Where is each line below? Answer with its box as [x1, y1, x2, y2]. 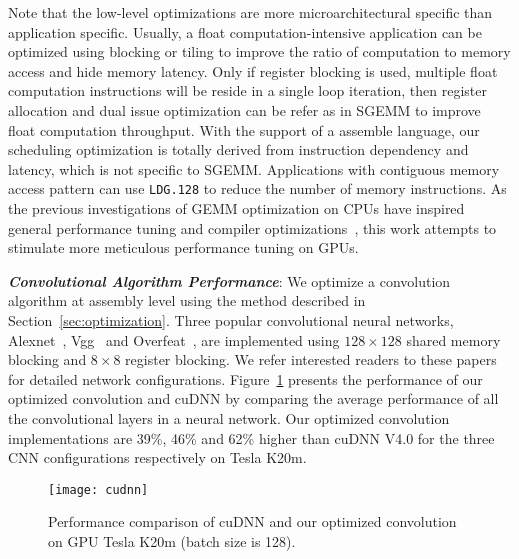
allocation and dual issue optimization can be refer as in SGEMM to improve [8, 99, 481, 120]
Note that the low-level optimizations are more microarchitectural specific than [8, 2, 493, 22]
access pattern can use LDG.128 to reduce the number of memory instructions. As [8, 178, 507, 199]
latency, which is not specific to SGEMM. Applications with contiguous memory [8, 158, 500, 179]
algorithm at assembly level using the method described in [8, 290, 366, 311]
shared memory [406, 329, 501, 350]
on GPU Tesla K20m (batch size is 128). [48, 530, 296, 551]
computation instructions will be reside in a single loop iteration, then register [8, 80, 487, 101]
